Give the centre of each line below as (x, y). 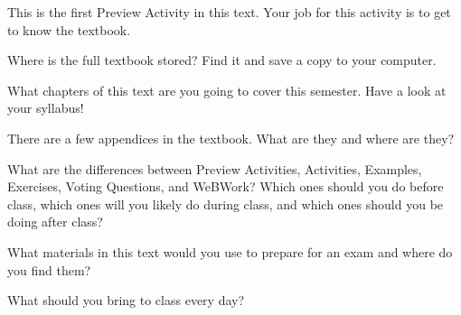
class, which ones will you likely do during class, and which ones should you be (226, 204)
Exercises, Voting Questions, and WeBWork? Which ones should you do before (226, 186)
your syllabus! (46, 108)
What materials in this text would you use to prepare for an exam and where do (230, 251)
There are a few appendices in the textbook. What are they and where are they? (231, 138)
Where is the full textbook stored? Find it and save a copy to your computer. (222, 60)
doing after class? (55, 222)
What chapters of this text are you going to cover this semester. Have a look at (227, 90)
